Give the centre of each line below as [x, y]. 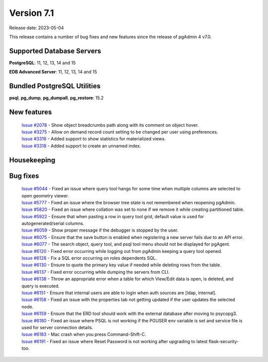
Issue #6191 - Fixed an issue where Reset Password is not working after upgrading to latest [115, 341]
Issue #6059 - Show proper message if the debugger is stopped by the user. [100, 230]
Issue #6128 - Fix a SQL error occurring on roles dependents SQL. [89, 258]
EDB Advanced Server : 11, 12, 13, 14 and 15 [53, 72]
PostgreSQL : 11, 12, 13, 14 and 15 [42, 62]
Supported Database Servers [55, 51]
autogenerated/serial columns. [53, 224]
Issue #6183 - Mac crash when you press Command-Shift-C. [84, 334]
